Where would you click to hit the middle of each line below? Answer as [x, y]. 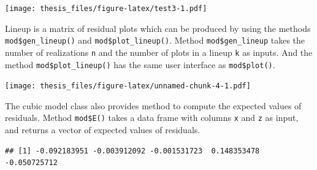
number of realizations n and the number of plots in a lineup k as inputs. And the [159, 52]
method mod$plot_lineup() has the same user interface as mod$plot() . [140, 64]
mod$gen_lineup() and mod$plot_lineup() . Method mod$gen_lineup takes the [155, 40]
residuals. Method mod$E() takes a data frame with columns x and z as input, [152, 118]
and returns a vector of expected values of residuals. [103, 130]
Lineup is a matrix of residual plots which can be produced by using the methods [158, 28]
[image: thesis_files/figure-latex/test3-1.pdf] [106, 9]
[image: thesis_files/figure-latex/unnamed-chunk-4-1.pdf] [128, 86]
